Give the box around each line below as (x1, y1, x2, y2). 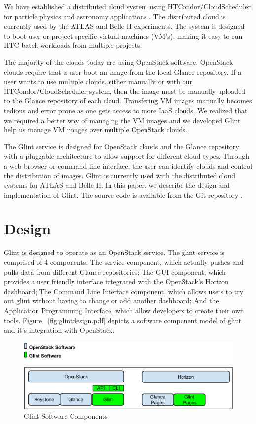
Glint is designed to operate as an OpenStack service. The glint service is (4, 247, 225, 257)
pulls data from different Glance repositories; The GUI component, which (4, 266, 226, 277)
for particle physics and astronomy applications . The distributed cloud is (4, 11, 226, 21)
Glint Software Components (24, 411, 108, 421)
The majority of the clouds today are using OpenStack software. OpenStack (4, 56, 233, 67)
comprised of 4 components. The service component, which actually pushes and (4, 257, 244, 267)
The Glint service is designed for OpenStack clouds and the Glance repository (4, 141, 239, 151)
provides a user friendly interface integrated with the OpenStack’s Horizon (4, 276, 229, 287)
